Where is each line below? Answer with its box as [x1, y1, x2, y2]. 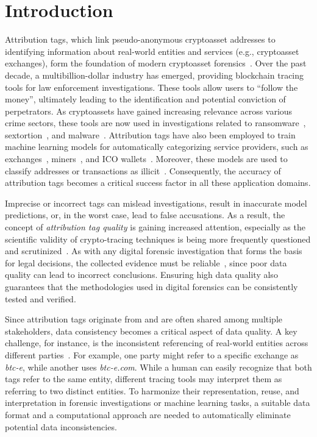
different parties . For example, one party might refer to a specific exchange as [5, 348, 299, 361]
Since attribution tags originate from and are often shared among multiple [5, 313, 282, 325]
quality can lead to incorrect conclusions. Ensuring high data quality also [5, 268, 278, 281]
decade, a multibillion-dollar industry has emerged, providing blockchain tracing [5, 68, 304, 81]
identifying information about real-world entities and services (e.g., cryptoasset [5, 44, 299, 57]
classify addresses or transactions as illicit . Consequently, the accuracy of [5, 164, 281, 177]
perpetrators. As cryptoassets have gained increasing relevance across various [5, 104, 293, 117]
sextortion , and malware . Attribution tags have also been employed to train [5, 128, 296, 141]
